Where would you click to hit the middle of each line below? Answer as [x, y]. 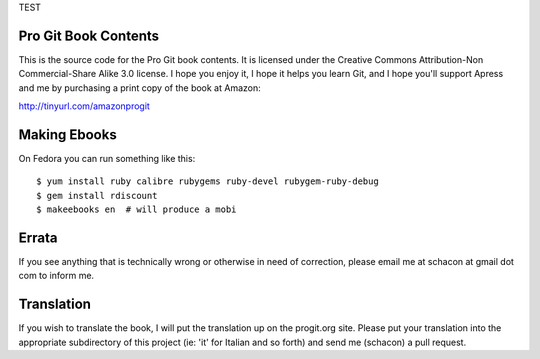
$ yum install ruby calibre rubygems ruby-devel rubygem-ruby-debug [207, 181]
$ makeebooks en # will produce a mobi [136, 209]
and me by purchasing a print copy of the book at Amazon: [140, 87]
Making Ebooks [67, 134]
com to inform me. [56, 276]
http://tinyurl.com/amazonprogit [84, 106]
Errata [38, 237]
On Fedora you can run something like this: [107, 158]
